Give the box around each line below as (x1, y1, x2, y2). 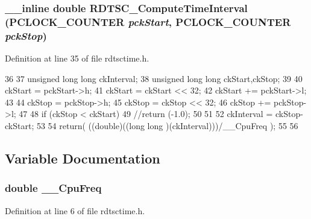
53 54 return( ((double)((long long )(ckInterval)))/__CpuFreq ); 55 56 (36, 119, 298, 132)
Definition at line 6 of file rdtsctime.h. (5, 204, 145, 217)
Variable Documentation (5, 149, 160, 168)
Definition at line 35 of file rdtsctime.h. (5, 52, 149, 65)
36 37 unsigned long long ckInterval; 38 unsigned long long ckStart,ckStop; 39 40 (5, 72, 303, 84)
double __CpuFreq (5, 180, 102, 195)
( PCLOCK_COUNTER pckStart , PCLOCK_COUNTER (5, 14, 291, 29)
